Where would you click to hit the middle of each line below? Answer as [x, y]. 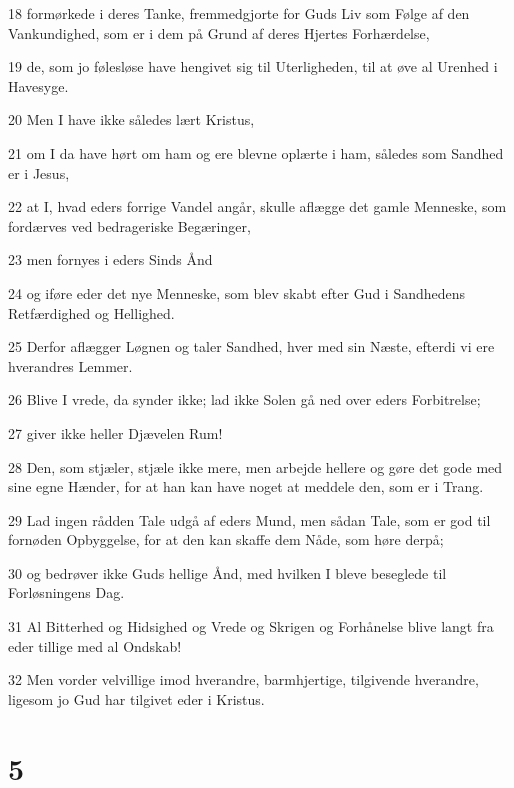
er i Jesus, [39, 172]
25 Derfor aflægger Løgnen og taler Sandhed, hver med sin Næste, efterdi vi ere [251, 346]
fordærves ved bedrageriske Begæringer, [129, 225]
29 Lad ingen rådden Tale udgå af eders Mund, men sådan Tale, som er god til [249, 519]
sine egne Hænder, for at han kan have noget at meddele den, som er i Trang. [246, 486]
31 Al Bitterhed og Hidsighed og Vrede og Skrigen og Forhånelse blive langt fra [251, 626]
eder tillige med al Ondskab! [95, 645]
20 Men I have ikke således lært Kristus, [131, 119]
